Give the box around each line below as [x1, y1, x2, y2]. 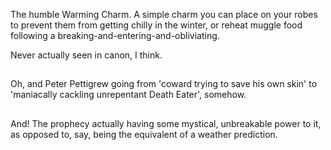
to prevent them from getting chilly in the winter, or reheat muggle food [10, 19, 303, 31]
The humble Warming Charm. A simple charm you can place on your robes [10, 9, 318, 20]
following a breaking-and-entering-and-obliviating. [10, 30, 220, 41]
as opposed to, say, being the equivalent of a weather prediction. [10, 128, 278, 140]
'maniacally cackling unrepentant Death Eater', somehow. [10, 89, 247, 101]
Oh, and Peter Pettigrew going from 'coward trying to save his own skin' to [10, 78, 318, 90]
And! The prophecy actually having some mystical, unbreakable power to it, [10, 117, 322, 129]
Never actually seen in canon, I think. [10, 49, 163, 61]
